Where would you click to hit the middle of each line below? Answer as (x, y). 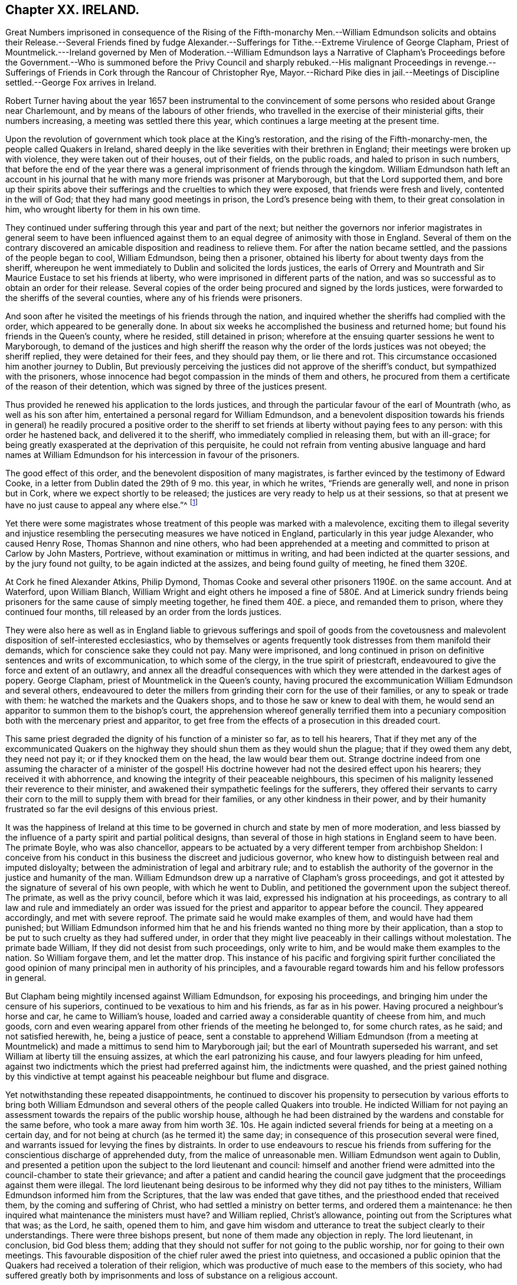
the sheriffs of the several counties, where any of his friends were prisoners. (154, 298)
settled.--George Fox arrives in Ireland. (81, 83)
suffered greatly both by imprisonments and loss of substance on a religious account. (171, 1276)
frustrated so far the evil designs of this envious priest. (112, 809)
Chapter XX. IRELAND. (73, 10)
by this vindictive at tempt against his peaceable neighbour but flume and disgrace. (167, 1077)
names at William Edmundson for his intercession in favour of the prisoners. (153, 455)
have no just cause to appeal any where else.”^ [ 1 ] (102, 504)
